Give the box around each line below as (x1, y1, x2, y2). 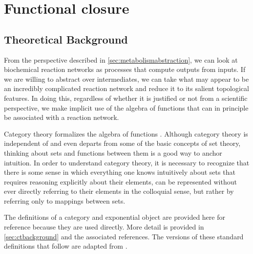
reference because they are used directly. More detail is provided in (4, 222, 204, 232)
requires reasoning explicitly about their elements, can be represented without (4, 176, 237, 186)
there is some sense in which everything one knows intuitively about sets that (4, 167, 235, 177)
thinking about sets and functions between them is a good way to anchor (4, 147, 222, 158)
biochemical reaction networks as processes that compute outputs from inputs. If (4, 64, 246, 74)
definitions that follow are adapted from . (4, 241, 127, 251)
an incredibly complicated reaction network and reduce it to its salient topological (4, 83, 249, 93)
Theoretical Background (4, 31, 128, 46)
